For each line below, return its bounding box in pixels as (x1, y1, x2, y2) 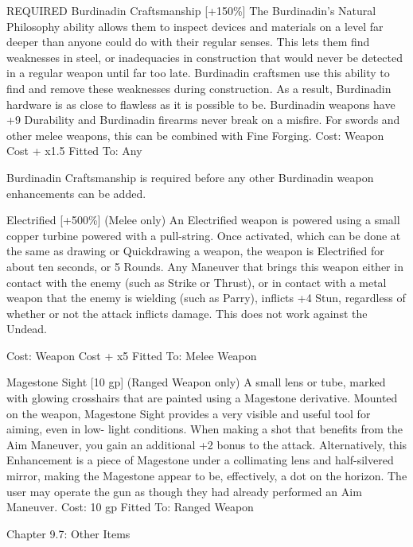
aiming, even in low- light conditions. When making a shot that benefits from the (6, 421, 403, 437)
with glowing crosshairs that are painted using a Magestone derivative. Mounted (6, 390, 398, 406)
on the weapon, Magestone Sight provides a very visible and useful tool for (6, 405, 371, 421)
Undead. (6, 320, 47, 337)
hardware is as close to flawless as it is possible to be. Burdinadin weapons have (6, 95, 395, 112)
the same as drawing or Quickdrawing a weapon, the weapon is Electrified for (6, 242, 384, 259)
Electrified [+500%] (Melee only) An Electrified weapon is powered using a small (6, 211, 400, 228)
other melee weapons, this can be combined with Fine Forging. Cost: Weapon (6, 126, 384, 143)
